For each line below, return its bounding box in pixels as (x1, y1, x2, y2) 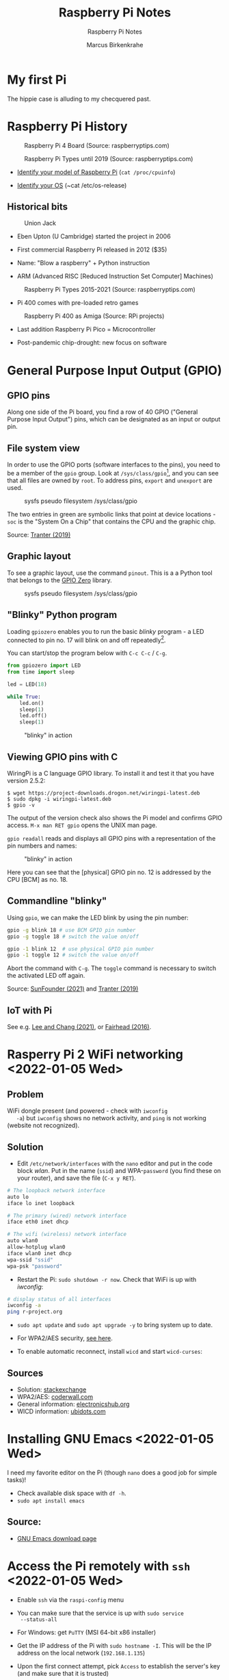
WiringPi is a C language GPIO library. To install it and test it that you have (7, 769, 215, 777)
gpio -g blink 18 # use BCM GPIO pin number (7, 926, 136, 933)
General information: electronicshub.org (16, 1400, 130, 1408)
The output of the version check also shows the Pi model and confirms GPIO (7, 814, 223, 822)
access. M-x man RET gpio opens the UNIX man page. (7, 821, 157, 829)
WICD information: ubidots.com (16, 1407, 106, 1416)
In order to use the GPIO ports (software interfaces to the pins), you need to (7, 460, 221, 469)
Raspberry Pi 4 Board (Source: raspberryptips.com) (24, 141, 170, 149)
